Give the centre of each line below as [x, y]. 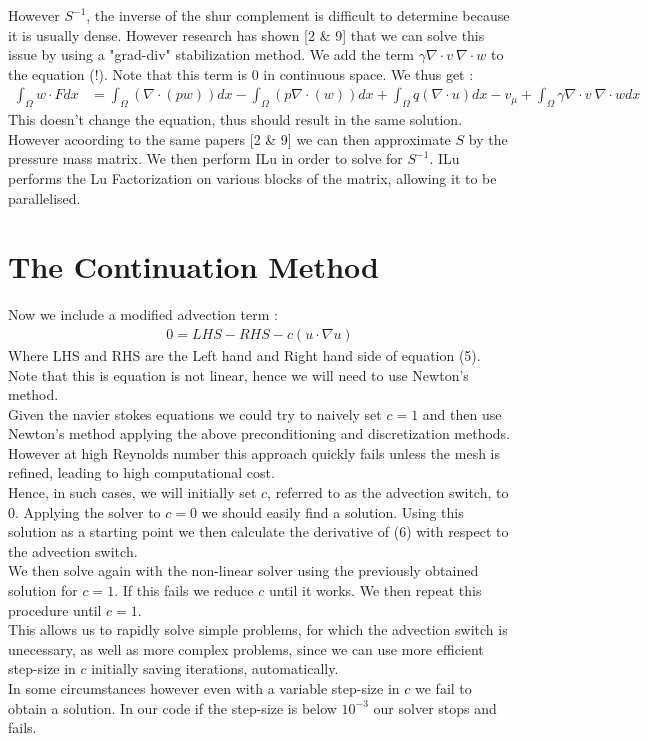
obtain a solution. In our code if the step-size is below [172, 707]
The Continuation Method [193, 266]
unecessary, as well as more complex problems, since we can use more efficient [246, 648]
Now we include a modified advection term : [143, 314]
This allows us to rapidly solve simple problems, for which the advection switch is [258, 629]
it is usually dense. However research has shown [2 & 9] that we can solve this [246, 34]
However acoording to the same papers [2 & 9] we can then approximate [229, 138]
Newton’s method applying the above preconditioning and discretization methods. [259, 433]
